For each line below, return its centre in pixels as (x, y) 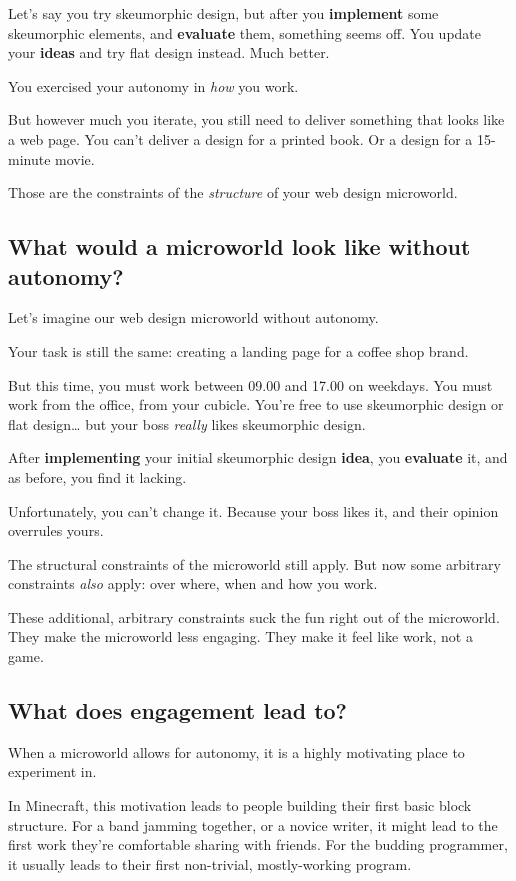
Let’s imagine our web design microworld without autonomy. (193, 317)
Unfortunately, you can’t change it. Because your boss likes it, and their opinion (253, 510)
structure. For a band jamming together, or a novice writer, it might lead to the (253, 824)
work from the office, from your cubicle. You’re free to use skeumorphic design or (256, 404)
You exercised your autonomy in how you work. (153, 85)
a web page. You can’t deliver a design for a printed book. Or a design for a (240, 138)
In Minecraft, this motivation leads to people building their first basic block (240, 805)
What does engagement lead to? (178, 710)
